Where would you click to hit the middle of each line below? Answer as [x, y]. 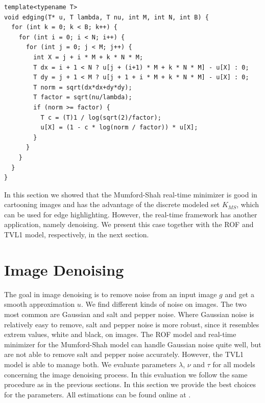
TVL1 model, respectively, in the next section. [77, 234]
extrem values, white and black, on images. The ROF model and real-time [120, 334]
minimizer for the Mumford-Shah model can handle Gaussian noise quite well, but [133, 344]
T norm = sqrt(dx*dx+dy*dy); [83, 87]
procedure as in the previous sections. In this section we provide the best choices [130, 384]
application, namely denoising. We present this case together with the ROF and [129, 224]
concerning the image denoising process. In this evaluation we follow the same [126, 374]
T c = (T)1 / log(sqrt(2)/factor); [101, 117]
